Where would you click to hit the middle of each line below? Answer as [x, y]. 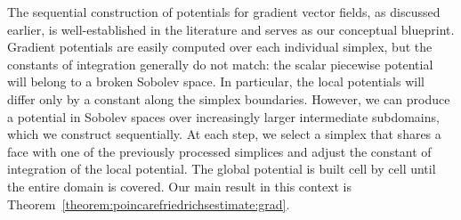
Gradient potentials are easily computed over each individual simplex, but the [220, 47]
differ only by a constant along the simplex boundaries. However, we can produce [229, 98]
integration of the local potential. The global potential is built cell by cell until [222, 169]
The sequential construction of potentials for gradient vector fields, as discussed [224, 12]
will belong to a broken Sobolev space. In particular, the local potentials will [216, 81]
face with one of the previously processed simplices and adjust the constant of [219, 151]
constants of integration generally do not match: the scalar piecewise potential [220, 64]
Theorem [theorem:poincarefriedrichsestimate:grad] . [149, 204]
